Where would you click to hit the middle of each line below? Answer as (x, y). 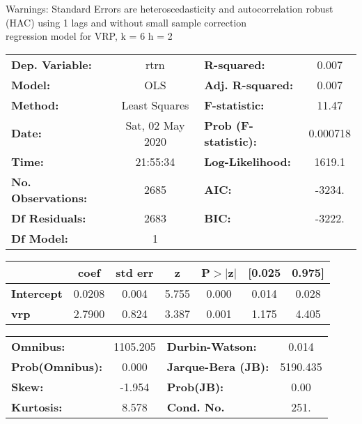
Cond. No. (196, 407)
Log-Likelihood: (247, 161)
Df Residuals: (49, 218)
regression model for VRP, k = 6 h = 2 (89, 36)
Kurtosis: (37, 407)
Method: (35, 105)
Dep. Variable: (52, 64)
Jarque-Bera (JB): (218, 366)
